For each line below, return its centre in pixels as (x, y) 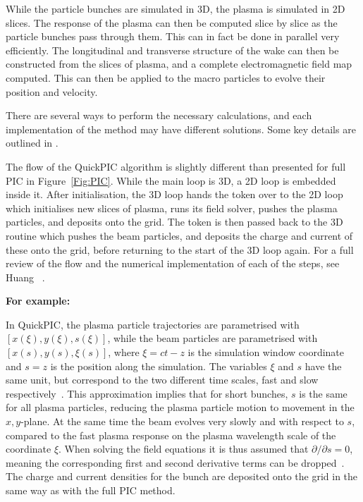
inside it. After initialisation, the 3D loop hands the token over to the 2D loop (174, 194)
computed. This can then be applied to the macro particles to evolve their (166, 77)
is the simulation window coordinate (266, 352)
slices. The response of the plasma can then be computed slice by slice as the (172, 22)
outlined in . (32, 143)
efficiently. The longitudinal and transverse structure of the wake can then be (172, 50)
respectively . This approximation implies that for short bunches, (147, 393)
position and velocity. (52, 91)
